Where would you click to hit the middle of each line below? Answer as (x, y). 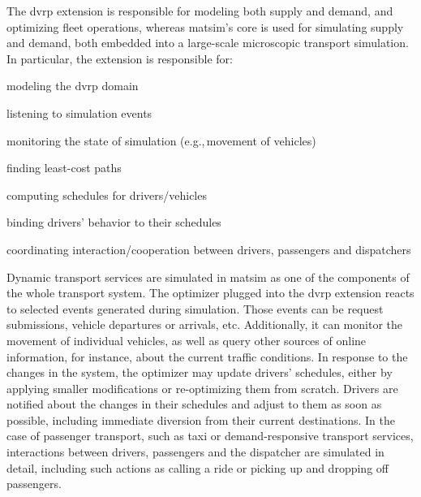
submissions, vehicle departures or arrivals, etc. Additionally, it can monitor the (204, 324)
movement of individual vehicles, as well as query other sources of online (187, 340)
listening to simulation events (79, 112)
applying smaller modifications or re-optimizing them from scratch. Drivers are (202, 388)
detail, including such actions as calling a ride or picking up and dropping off (198, 467)
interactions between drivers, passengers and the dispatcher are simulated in (195, 452)
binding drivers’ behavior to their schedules (114, 222)
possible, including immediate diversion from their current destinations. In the (201, 419)
